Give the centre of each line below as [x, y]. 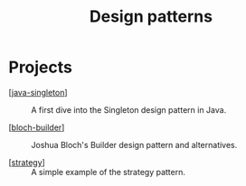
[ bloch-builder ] [37, 127]
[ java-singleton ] [38, 92]
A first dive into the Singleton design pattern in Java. [129, 109]
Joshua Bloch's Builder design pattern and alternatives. [134, 144]
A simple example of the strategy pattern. [109, 172]
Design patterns [151, 17]
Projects [41, 67]
